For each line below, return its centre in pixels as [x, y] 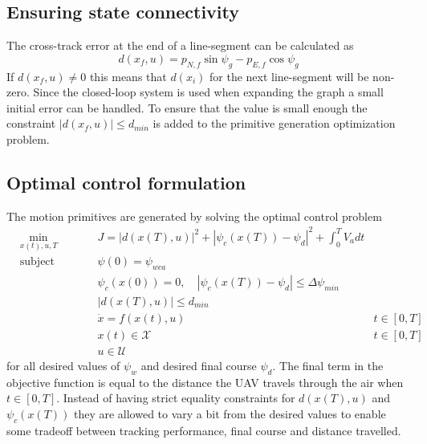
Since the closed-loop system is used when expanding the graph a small [208, 92]
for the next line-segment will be [289, 76]
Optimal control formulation [126, 182]
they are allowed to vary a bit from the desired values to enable [230, 414]
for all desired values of [63, 366]
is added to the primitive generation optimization [274, 123]
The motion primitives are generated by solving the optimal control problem [194, 216]
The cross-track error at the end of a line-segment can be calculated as [180, 45]
